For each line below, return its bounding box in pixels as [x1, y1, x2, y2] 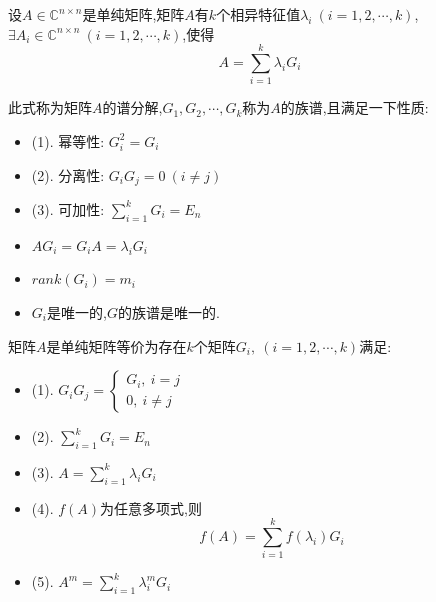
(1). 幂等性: [31, 130, 105, 151]
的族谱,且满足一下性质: [280, 97, 429, 118]
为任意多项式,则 [100, 497, 202, 518]
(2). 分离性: [31, 164, 105, 185]
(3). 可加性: [31, 198, 105, 219]
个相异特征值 [216, 4, 301, 24]
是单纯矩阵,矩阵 [82, 4, 185, 24]
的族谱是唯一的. [117, 301, 220, 322]
